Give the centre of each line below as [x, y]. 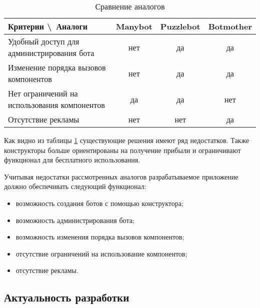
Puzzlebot [180, 26]
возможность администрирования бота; [75, 220]
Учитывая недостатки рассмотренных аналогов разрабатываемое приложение [121, 176]
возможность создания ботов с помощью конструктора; [99, 203]
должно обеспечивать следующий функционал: [75, 186]
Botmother [230, 26]
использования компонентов [56, 105]
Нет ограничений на [43, 93]
